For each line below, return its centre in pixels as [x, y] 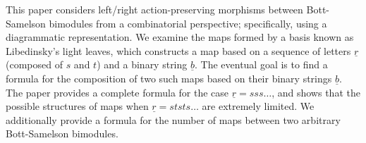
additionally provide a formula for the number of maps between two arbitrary [173, 119]
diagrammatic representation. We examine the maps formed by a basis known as [180, 37]
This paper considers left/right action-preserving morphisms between [154, 9]
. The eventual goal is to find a [261, 64]
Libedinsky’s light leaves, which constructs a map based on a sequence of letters [178, 50]
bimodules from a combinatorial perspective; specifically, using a [188, 23]
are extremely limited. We [258, 106]
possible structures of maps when [77, 106]
